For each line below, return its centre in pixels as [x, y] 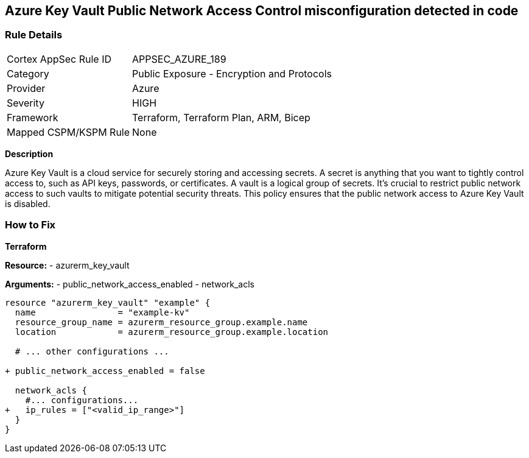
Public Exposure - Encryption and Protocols [232, 73]
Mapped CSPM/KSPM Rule [68, 132]
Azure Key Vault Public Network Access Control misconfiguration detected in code [262, 11]
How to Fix [30, 225]
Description [29, 153]
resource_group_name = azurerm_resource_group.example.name [161, 322]
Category [28, 73]
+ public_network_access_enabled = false [105, 371]
